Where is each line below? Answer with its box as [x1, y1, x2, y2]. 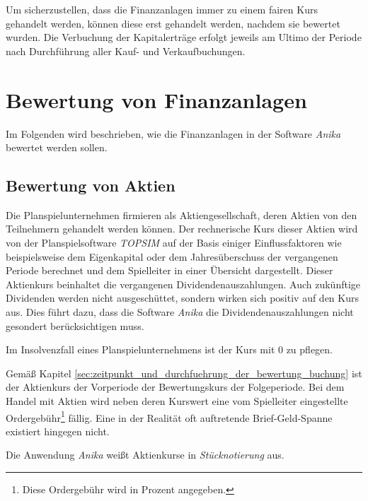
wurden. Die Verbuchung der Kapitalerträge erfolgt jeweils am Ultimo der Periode [6, 30, 362, 45]
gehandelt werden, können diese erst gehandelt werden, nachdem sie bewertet [6, 16, 340, 30]
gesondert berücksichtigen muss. [6, 318, 144, 333]
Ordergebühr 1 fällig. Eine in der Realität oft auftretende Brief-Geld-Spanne [6, 408, 333, 425]
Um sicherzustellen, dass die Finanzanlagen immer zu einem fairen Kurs [6, 2, 318, 16]
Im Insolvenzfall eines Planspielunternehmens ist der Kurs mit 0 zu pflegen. [6, 342, 333, 357]
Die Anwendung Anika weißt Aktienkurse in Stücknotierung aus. [6, 447, 284, 462]
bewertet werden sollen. [6, 140, 108, 155]
